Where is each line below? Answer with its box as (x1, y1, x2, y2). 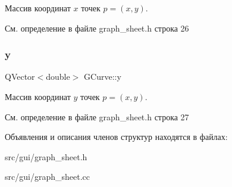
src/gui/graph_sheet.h (5, 150, 87, 163)
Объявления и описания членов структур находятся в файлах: (5, 130, 228, 143)
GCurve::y (84, 70, 121, 83)
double (46, 70, 70, 83)
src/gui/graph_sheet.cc (5, 170, 90, 183)
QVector (5, 70, 35, 83)
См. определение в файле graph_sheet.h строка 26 (5, 21, 189, 34)
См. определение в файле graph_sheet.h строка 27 (5, 110, 189, 123)
